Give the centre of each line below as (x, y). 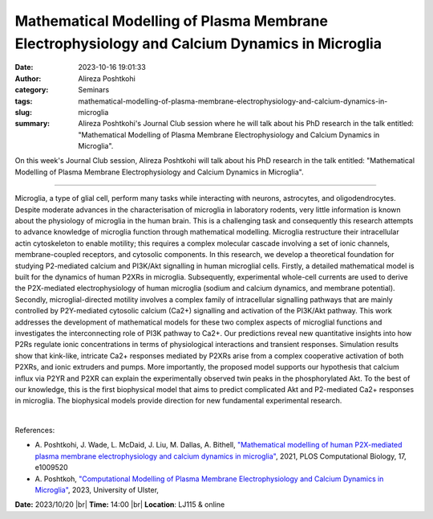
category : (32, 90)
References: (35, 431)
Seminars (94, 90)
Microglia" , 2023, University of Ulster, (97, 490)
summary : (32, 124)
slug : (23, 112)
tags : (24, 101)
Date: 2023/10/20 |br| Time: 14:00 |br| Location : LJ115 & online (120, 505)
